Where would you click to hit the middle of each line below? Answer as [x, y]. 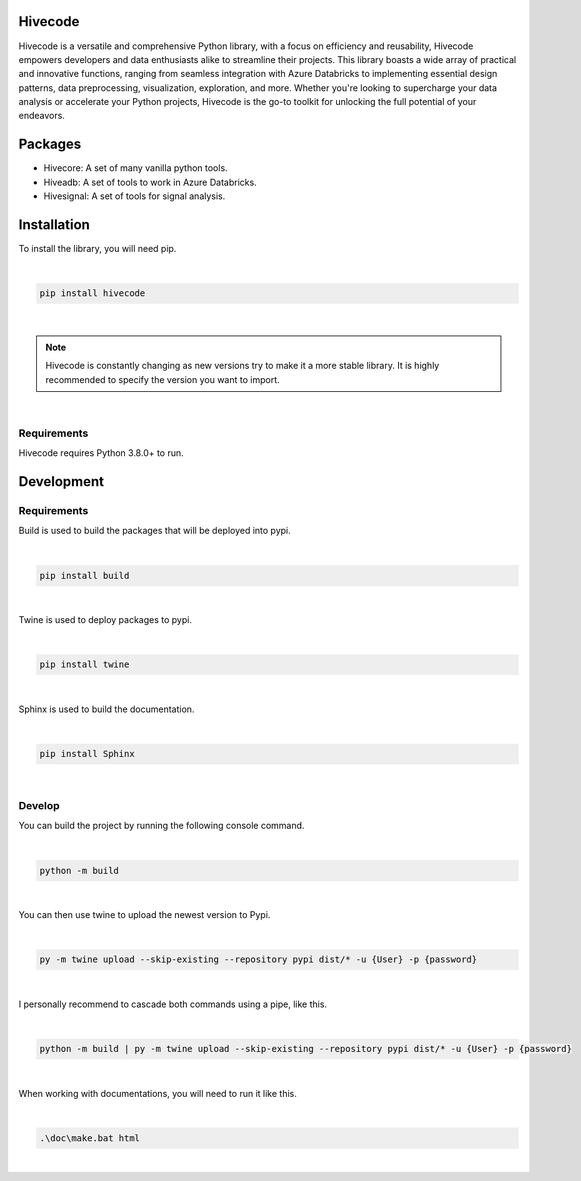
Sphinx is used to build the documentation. [106, 709]
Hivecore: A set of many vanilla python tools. [136, 168]
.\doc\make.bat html [89, 1138]
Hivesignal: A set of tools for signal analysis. [134, 196]
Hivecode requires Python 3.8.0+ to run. [101, 453]
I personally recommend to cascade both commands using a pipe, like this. [173, 1004]
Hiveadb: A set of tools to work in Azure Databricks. [150, 182]
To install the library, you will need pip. [97, 249]
